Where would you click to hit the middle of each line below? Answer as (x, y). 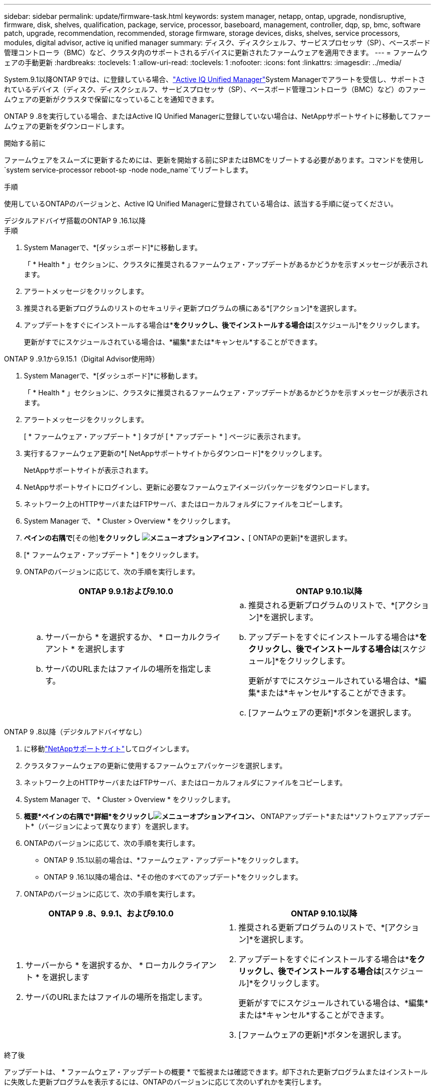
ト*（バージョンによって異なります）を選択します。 (109, 826)
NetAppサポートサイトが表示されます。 (88, 470)
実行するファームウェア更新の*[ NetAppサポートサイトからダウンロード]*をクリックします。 (175, 453)
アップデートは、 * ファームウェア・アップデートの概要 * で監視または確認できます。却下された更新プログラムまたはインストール (216, 1072)
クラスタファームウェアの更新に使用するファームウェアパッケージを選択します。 (155, 766)
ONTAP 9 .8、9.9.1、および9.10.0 (111, 913)
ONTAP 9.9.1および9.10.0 (126, 591)
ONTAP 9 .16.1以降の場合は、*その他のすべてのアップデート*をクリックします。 (173, 877)
